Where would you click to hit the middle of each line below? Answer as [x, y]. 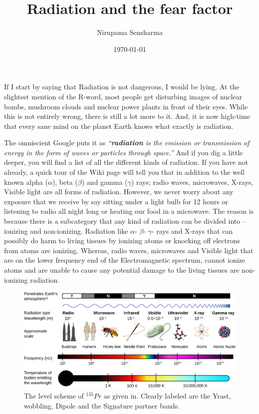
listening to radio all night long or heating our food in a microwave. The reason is [129, 211]
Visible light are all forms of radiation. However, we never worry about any [119, 192]
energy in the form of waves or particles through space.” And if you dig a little [124, 152]
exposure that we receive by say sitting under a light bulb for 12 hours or [116, 201]
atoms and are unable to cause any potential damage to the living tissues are [122, 270]
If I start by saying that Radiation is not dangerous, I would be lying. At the [122, 87]
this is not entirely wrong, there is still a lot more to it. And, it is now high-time [127, 116]
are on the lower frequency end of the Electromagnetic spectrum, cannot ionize [125, 260]
